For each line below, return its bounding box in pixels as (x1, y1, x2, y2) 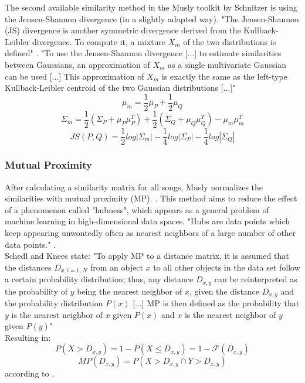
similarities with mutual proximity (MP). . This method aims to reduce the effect (5, 192, 297, 204)
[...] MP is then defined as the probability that (133, 297, 300, 309)
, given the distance (189, 285, 260, 297)
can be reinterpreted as (214, 273, 297, 285)
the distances (5, 261, 52, 273)
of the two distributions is (183, 35, 276, 47)
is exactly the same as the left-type (161, 70, 287, 82)
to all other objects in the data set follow (153, 261, 300, 273)
